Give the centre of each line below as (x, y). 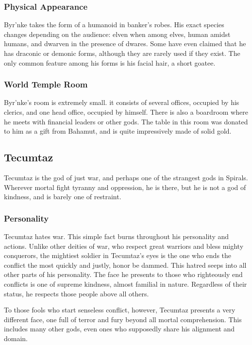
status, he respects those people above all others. (76, 293)
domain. (16, 338)
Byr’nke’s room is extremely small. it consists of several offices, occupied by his (122, 102)
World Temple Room (46, 84)
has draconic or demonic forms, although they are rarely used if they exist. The (122, 53)
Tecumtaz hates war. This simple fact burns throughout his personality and (117, 236)
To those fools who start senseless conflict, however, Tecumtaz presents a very (120, 310)
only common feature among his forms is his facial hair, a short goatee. (110, 62)
